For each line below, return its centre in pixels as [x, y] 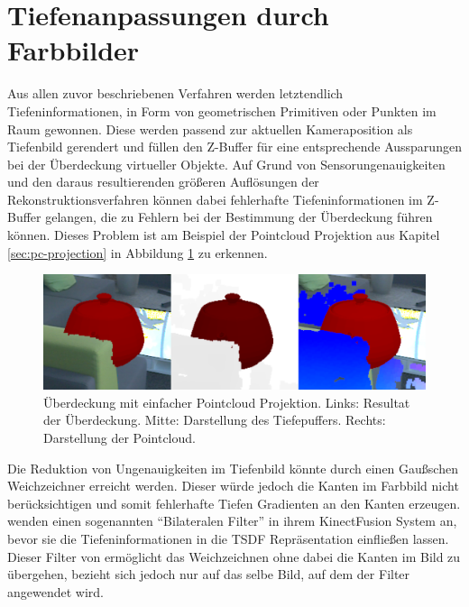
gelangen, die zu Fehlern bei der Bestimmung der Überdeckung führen [239, 217]
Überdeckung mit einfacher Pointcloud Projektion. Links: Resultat [227, 402]
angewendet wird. [55, 591]
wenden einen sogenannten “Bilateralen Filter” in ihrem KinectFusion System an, [232, 521]
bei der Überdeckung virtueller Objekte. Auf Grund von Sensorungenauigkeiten [226, 164]
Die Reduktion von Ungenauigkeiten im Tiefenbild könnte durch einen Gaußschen [233, 468]
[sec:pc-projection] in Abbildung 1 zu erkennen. [138, 252]
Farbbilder [74, 50]
